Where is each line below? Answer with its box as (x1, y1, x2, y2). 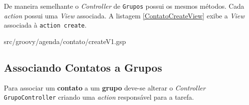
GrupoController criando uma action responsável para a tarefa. (4, 92, 194, 102)
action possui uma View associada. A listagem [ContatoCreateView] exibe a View (4, 10, 245, 20)
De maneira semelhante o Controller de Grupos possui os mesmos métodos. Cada (4, 1, 244, 11)
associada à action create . (4, 20, 87, 30)
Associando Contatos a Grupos (4, 60, 162, 75)
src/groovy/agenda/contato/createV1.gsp (4, 36, 126, 46)
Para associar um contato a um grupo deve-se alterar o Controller (4, 82, 206, 92)
